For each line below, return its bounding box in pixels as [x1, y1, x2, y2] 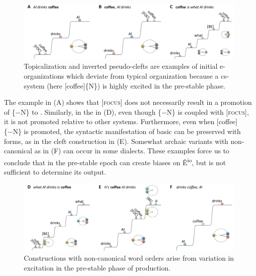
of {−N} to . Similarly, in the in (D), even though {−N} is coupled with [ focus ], [4, 106, 249, 117]
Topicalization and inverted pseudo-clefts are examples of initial [24, 61, 218, 71]
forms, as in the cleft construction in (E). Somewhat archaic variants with [4, 136, 229, 146]
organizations [24, 70, 64, 81]
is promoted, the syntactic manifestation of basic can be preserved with [24, 126, 241, 136]
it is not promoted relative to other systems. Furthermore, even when [4, 116, 215, 127]
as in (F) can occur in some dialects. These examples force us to [34, 145, 230, 156]
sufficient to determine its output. [4, 166, 106, 177]
